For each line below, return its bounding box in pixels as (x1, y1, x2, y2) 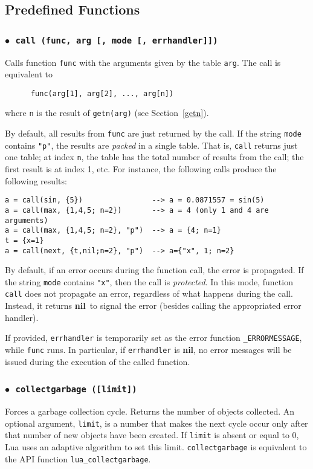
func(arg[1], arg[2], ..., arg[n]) (30, 89, 174, 98)
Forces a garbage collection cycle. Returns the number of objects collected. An (5, 405, 295, 417)
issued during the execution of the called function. (5, 355, 190, 367)
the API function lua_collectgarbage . (5, 452, 151, 465)
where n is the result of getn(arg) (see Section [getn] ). (5, 106, 209, 119)
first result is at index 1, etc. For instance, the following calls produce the (5, 163, 277, 175)
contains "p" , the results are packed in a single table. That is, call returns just (5, 138, 298, 151)
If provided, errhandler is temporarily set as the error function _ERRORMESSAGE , (5, 331, 302, 344)
